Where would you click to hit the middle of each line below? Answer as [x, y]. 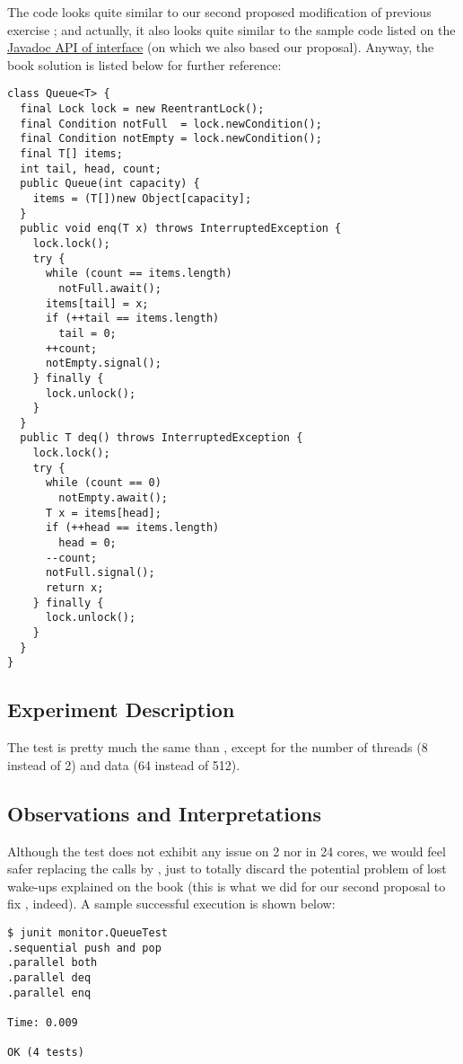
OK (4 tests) [46, 1053]
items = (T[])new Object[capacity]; [142, 198]
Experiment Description [121, 709]
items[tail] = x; [97, 303]
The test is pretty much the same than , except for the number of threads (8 [218, 747]
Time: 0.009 [43, 1022]
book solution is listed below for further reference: [144, 64]
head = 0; [87, 543]
